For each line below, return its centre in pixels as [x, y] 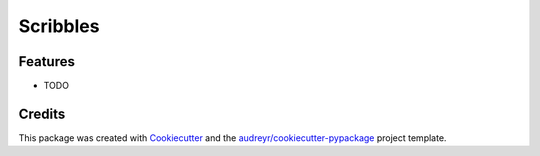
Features [46, 61]
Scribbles [59, 26]
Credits [42, 113]
